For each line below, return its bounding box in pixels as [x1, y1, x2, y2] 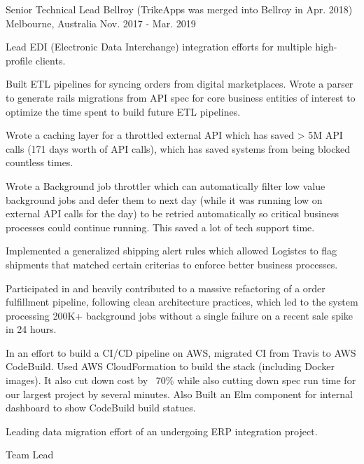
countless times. [6, 155, 73, 170]
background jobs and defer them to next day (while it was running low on [6, 192, 323, 207]
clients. [35, 53, 66, 67]
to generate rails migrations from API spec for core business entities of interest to [6, 90, 356, 104]
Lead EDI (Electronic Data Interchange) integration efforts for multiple [6, 39, 312, 54]
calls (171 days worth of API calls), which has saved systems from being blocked [6, 141, 350, 156]
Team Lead [6, 447, 54, 462]
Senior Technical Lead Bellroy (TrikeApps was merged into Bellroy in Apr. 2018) [6, 2, 353, 16]
